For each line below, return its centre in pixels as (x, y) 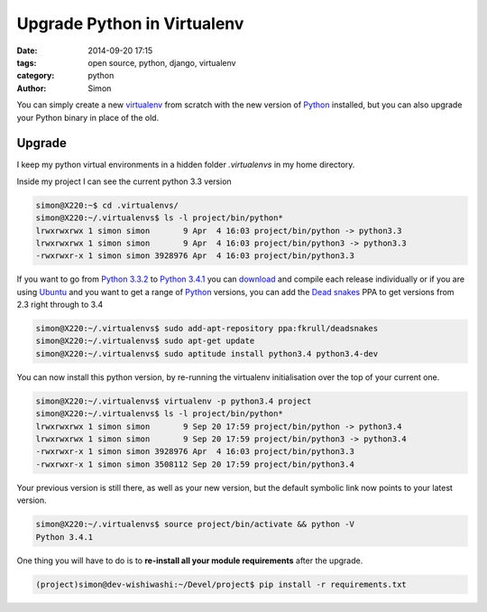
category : (36, 76)
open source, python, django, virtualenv (162, 62)
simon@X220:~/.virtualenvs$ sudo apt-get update (145, 341)
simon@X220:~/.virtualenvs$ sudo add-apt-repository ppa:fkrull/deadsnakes (207, 329)
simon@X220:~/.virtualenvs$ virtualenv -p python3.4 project (174, 401)
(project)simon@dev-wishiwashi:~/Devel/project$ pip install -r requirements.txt (221, 584)
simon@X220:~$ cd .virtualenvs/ (107, 205)
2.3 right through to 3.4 (60, 305)
